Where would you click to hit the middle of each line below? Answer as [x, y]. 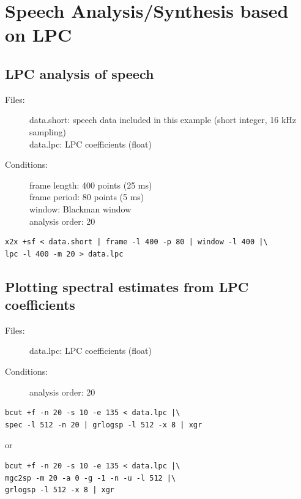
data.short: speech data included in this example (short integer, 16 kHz [163, 120]
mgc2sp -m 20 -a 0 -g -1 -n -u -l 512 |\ [91, 478]
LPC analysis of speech [80, 73]
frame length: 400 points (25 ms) [91, 185]
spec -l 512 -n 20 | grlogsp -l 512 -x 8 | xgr [104, 425]
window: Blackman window [80, 208]
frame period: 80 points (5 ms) [87, 197]
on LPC [39, 35]
